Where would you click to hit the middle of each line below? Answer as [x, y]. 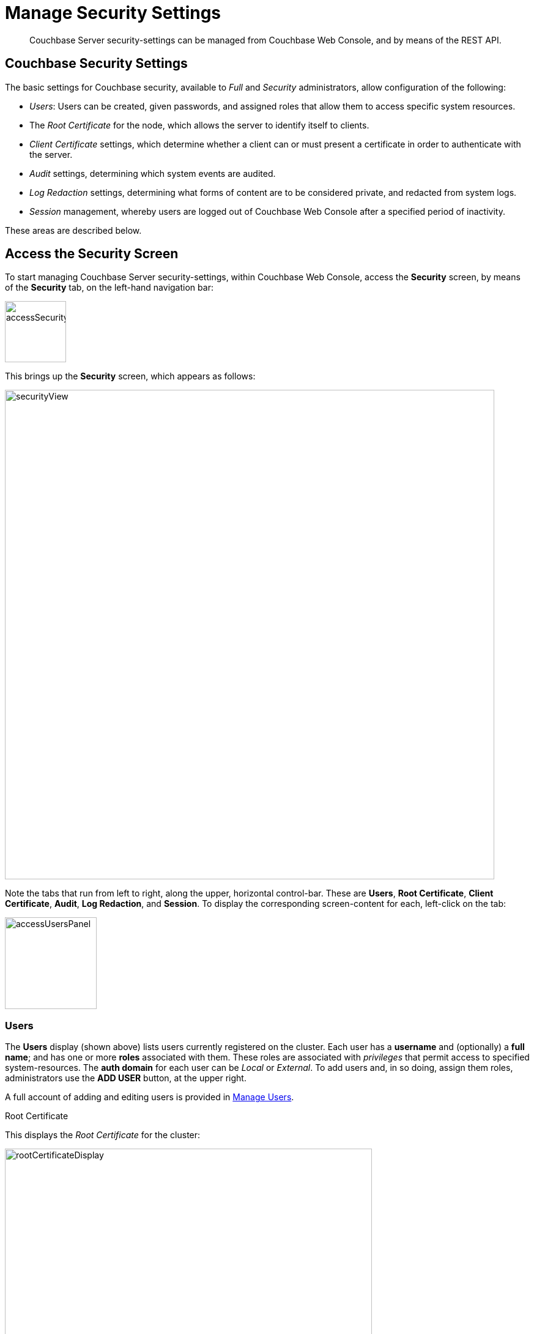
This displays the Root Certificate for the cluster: [103, 1135]
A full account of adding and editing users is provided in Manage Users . [150, 1097]
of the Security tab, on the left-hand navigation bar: [109, 288]
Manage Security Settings [113, 13]
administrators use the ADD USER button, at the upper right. [126, 1078]
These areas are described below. [73, 230]
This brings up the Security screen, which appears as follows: [130, 376]
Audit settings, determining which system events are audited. [153, 173]
